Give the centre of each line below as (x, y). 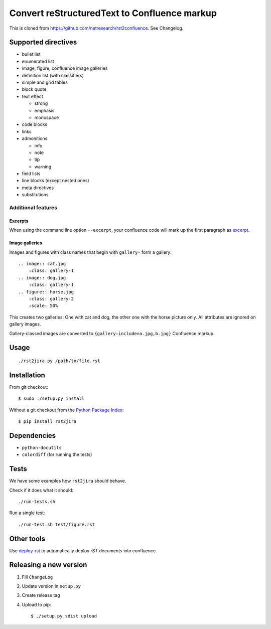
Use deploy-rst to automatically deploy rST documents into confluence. (83, 551)
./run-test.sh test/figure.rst (57, 524)
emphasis (44, 110)
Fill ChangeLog (37, 577)
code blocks (35, 124)
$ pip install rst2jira (47, 421)
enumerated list (38, 61)
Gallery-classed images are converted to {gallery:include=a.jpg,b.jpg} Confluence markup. (112, 333)
